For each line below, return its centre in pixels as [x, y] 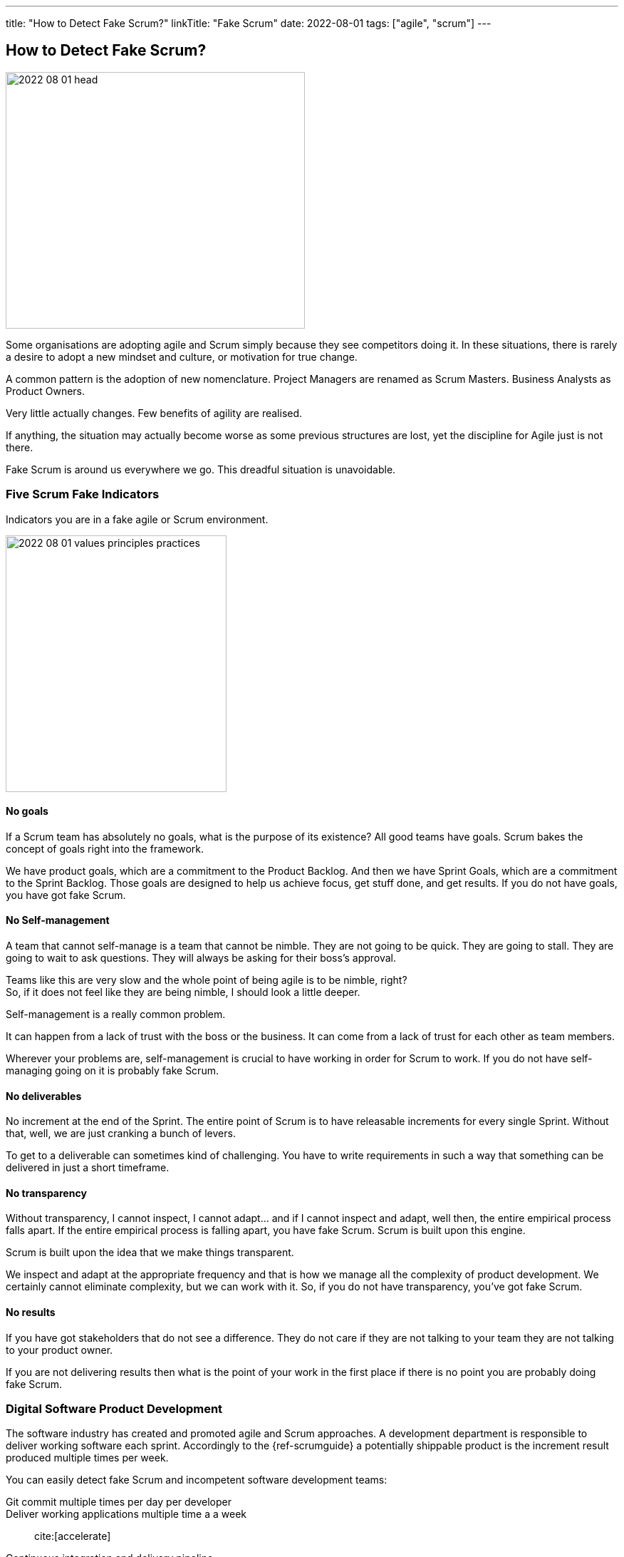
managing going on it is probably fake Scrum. [112, 1071]
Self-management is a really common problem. [116, 1014]
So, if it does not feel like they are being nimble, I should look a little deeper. [183, 992]
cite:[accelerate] [73, 1536]
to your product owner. [59, 1350]
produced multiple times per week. [87, 1458]
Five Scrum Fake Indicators [83, 494]
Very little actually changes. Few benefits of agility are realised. [154, 413]
